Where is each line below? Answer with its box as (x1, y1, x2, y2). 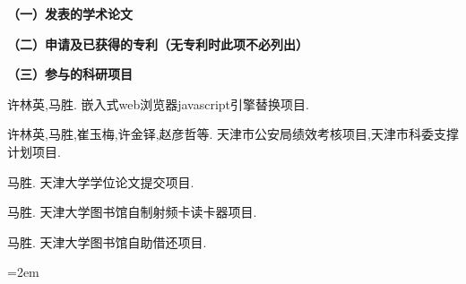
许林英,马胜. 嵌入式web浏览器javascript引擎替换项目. (7, 94, 309, 113)
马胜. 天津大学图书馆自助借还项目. (7, 232, 207, 251)
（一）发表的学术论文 (7, 4, 133, 22)
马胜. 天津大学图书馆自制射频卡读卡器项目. (7, 202, 257, 221)
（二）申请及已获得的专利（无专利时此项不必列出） (7, 34, 308, 53)
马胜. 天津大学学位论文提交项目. (7, 172, 194, 191)
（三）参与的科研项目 (7, 65, 133, 83)
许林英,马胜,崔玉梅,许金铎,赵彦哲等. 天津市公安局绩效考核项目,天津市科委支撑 (7, 125, 460, 143)
